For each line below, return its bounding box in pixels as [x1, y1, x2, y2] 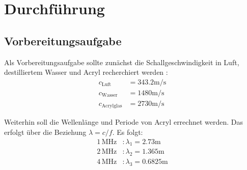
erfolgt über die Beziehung [4, 126, 87, 137]
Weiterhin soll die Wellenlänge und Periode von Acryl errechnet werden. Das [4, 117, 243, 127]
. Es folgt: [112, 126, 143, 137]
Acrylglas [101, 103, 122, 109]
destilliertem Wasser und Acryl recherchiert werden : [4, 67, 168, 77]
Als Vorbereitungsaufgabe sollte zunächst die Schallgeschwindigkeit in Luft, [4, 56, 239, 67]
